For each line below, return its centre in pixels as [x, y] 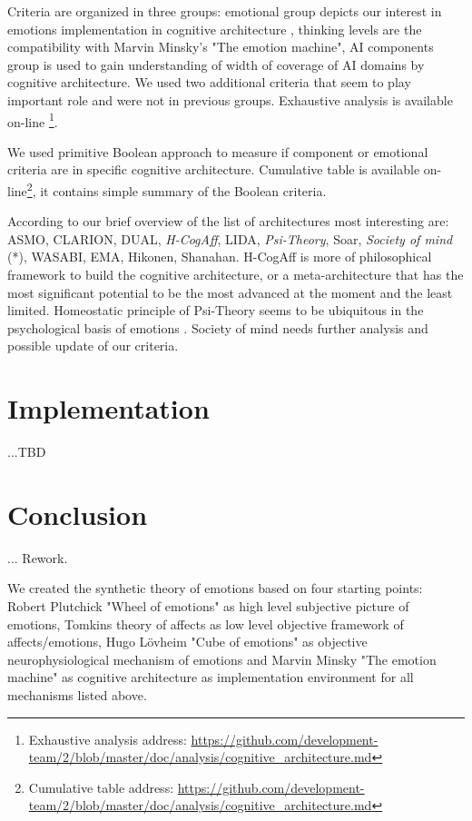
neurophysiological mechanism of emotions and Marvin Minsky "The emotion [222, 659]
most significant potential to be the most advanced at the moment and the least [230, 292]
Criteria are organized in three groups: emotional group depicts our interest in [225, 11]
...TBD [27, 452]
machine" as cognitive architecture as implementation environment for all [211, 677]
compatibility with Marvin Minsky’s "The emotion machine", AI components [221, 47]
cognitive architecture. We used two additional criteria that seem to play [209, 82]
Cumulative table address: [101, 787]
